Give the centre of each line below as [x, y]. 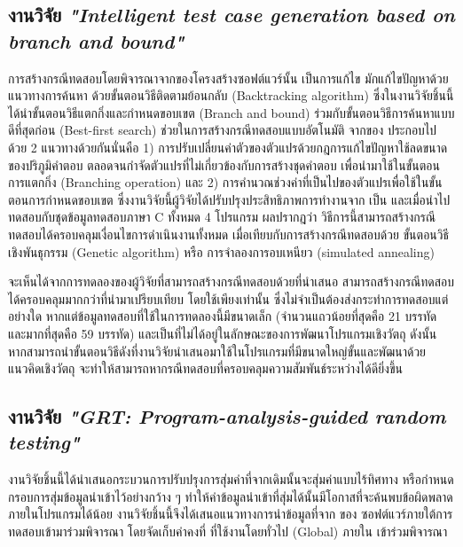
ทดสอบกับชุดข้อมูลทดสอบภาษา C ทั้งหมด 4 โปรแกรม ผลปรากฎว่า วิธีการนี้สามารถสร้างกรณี [222, 217]
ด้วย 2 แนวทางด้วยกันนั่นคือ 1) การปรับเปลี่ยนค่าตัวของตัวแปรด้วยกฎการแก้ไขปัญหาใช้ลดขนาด [228, 147]
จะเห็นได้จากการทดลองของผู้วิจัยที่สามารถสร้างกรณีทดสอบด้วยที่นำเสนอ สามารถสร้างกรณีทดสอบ [231, 281]
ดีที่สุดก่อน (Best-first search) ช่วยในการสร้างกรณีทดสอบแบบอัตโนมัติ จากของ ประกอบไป [223, 130]
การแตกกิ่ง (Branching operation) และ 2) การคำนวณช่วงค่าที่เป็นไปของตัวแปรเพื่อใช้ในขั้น [225, 182]
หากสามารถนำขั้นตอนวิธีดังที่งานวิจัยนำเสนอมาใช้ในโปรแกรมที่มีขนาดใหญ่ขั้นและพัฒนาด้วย [217, 351]
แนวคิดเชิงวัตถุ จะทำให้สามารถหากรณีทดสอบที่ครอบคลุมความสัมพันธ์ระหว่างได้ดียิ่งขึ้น [205, 368]
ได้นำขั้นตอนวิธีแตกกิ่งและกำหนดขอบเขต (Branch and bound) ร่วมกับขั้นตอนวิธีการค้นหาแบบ [231, 112]
